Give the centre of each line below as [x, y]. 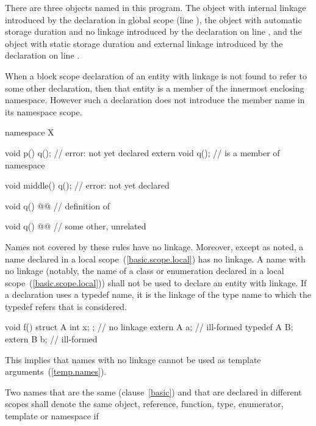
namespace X [30, 132]
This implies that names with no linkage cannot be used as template [133, 359]
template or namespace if [52, 416]
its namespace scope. [44, 111]
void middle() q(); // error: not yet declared [87, 185]
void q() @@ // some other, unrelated [76, 226]
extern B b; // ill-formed [51, 339]
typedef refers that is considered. [66, 306]
